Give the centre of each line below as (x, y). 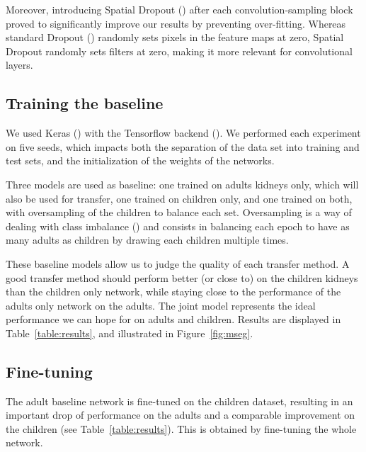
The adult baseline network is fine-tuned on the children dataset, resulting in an (179, 401)
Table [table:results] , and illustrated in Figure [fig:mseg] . (130, 333)
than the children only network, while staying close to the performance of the (173, 292)
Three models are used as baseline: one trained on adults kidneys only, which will (182, 184)
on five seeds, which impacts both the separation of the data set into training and (183, 146)
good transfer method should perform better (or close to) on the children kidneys (182, 277)
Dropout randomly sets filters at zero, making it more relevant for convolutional (179, 51)
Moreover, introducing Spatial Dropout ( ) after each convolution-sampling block (179, 9)
